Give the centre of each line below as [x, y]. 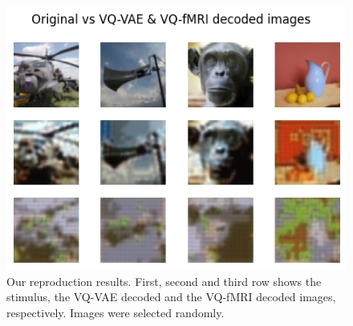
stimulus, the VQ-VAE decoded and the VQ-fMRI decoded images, [171, 297]
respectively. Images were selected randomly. [116, 312]
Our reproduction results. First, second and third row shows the [164, 281]
